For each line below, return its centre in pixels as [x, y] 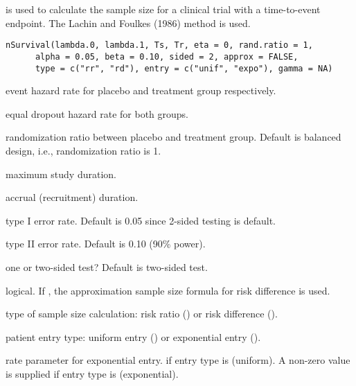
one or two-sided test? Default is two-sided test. [107, 266]
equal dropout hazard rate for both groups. [97, 113]
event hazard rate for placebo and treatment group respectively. [141, 90]
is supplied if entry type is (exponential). [92, 373]
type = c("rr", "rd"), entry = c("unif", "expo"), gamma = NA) [184, 68]
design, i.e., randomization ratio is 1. [83, 150]
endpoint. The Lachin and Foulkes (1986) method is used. [128, 23]
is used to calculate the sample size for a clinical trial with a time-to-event [163, 9]
